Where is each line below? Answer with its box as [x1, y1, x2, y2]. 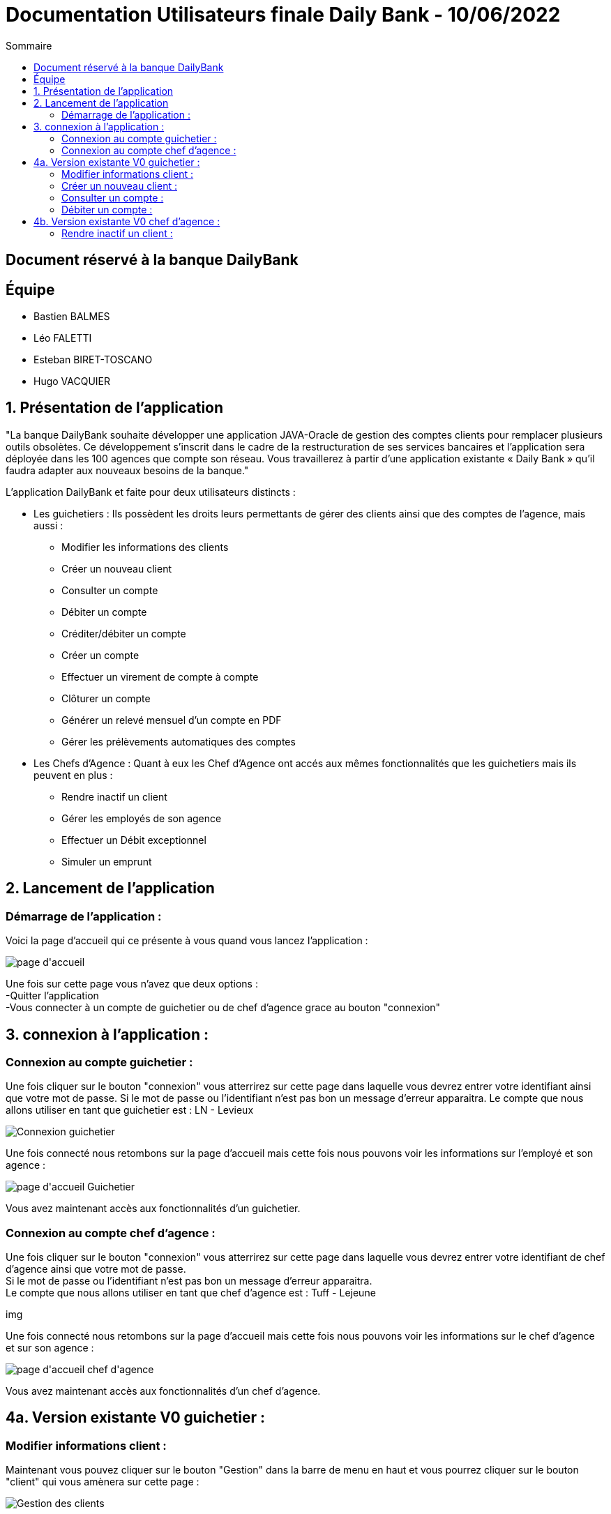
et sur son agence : [6, 1342, 94, 1354]
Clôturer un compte [61, 692, 151, 704]
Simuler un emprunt [61, 855, 152, 868]
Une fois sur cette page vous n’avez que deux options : [6, 978, 258, 990]
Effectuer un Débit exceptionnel [61, 833, 206, 846]
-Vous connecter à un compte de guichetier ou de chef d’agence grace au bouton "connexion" [6, 1001, 441, 1014]
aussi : [33, 519, 63, 531]
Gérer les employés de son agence [61, 812, 222, 824]
